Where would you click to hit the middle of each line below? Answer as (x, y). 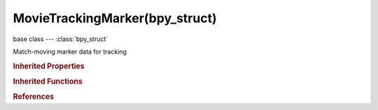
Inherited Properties (49, 66)
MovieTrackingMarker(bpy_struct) (115, 18)
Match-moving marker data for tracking (70, 52)
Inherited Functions (48, 81)
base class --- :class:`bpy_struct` (61, 39)
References (34, 97)
